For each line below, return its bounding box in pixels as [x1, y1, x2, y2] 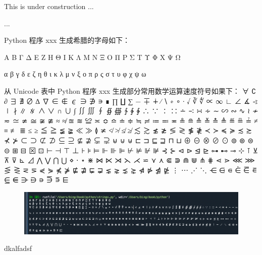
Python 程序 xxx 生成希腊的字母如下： [4, 35, 130, 45]
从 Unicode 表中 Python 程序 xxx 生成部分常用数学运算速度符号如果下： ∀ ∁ [4, 85, 256, 96]
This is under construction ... [4, 1, 94, 11]
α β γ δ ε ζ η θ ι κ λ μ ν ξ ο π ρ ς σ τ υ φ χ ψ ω [4, 69, 146, 79]
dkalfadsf [4, 243, 32, 253]
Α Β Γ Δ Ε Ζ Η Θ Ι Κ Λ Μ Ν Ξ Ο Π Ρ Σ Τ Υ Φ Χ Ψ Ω [4, 51, 181, 62]
